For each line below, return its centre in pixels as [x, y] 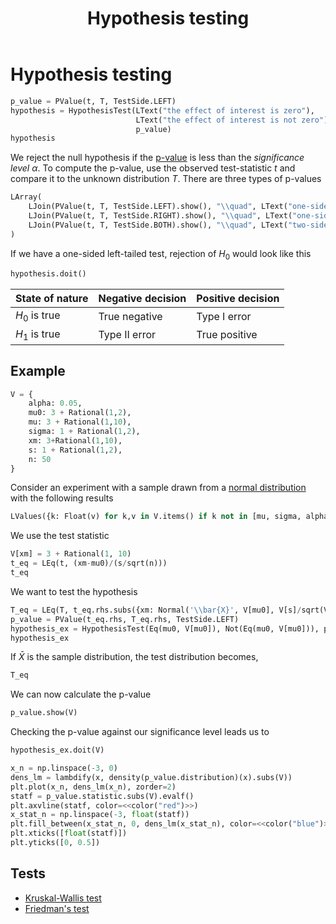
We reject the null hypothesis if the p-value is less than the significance [157, 158]
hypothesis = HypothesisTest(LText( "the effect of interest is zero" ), [162, 110]
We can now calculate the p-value [81, 694]
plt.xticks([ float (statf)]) [69, 833]
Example [38, 371]
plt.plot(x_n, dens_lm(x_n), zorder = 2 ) [93, 787]
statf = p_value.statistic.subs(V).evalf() [102, 796]
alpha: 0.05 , [55, 403]
